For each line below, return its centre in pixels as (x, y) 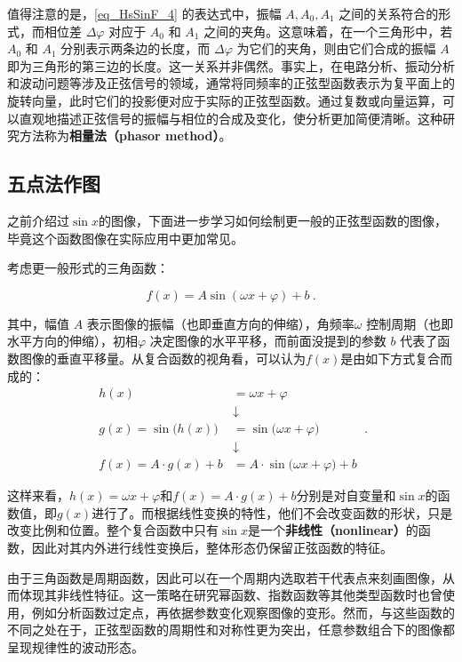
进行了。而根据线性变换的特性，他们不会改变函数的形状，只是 (272, 512)
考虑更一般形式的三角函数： (88, 268)
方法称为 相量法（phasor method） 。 (125, 136)
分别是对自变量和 (346, 495)
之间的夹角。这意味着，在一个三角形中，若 (328, 31)
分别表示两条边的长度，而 (135, 48)
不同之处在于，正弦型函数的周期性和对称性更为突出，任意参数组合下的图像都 (231, 630)
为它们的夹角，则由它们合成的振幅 (336, 48)
